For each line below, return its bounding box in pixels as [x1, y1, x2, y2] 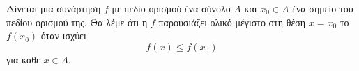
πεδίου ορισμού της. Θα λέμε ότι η [6, 14, 148, 29]
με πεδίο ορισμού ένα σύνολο [112, 1, 231, 15]
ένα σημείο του [292, 1, 353, 15]
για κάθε [6, 52, 40, 66]
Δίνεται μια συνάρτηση [6, 1, 101, 15]
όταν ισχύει [40, 28, 86, 43]
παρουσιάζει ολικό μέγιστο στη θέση [158, 14, 306, 29]
